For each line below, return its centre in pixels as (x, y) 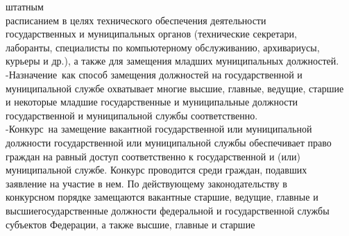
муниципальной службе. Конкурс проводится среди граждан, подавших (156, 170)
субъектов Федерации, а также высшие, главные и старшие (130, 224)
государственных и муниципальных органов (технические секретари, (151, 34)
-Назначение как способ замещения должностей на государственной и (154, 74)
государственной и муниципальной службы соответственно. (132, 115)
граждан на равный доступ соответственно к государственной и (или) (153, 156)
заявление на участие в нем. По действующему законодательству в (146, 183)
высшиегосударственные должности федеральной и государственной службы (168, 210)
